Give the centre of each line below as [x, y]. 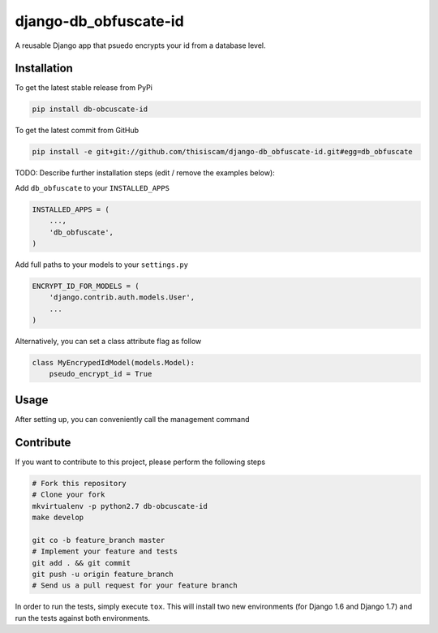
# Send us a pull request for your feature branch [135, 586]
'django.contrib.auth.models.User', [122, 297]
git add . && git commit [82, 563]
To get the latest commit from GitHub [77, 131]
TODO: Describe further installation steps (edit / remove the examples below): [145, 173]
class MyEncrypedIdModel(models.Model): [113, 363]
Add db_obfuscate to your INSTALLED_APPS [92, 187]
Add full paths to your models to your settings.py [102, 265]
